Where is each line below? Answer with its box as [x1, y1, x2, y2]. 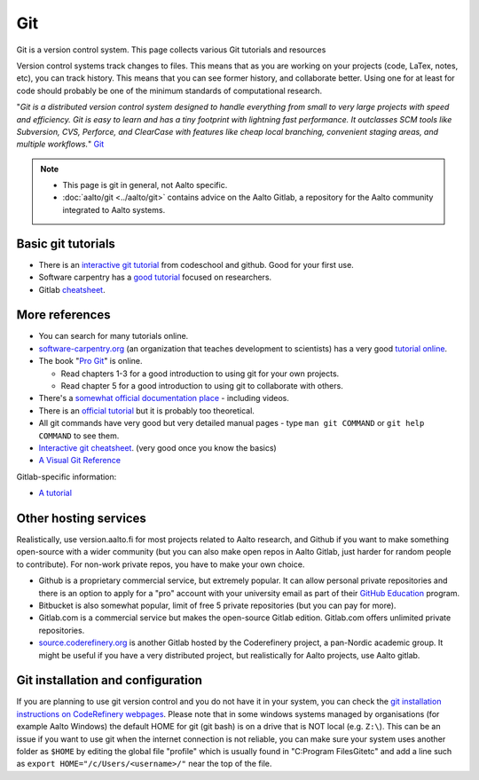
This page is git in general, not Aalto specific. [62, 180, 228, 191]
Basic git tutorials [16, 236, 115, 251]
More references [16, 307, 111, 323]
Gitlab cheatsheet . [38, 284, 106, 295]
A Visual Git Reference [38, 455, 122, 466]
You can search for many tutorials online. [38, 331, 189, 342]
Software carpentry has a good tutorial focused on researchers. [38, 272, 272, 283]
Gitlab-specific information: [16, 471, 117, 482]
